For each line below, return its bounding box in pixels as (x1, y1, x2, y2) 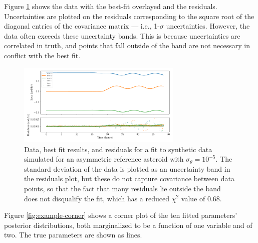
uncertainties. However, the (166, 21, 250, 31)
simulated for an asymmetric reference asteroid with (24, 154, 184, 164)
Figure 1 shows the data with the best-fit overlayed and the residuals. (4, 1, 217, 11)
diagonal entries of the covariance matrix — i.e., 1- (4, 21, 160, 31)
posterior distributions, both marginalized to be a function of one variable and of (4, 219, 252, 230)
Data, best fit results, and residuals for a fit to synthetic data (24, 144, 212, 154)
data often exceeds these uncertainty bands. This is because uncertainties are (4, 30, 240, 41)
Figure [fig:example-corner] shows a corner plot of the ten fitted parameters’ (4, 210, 237, 220)
